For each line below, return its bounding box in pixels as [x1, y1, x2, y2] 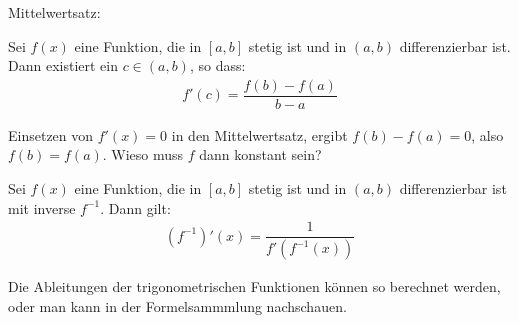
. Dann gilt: [100, 197, 171, 218]
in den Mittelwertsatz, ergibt [171, 124, 348, 145]
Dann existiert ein [8, 55, 118, 76]
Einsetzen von [8, 124, 94, 145]
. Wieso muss [102, 144, 184, 165]
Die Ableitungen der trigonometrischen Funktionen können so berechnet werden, [8, 276, 501, 297]
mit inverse [8, 197, 76, 218]
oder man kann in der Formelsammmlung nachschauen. [8, 295, 347, 316]
